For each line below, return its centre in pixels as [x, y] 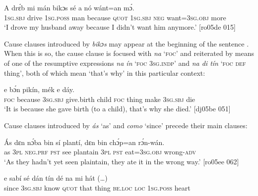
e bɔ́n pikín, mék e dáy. [39, 89]
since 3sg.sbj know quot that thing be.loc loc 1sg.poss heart [97, 187]
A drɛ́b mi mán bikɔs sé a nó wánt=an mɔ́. [69, 7]
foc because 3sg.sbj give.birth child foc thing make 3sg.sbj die [100, 99]
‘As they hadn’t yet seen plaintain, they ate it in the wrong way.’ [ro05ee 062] [122, 161]
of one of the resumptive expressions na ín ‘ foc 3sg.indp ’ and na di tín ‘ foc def [125, 63]
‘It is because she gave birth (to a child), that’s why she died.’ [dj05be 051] [117, 109]
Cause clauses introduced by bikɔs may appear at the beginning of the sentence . [127, 43]
